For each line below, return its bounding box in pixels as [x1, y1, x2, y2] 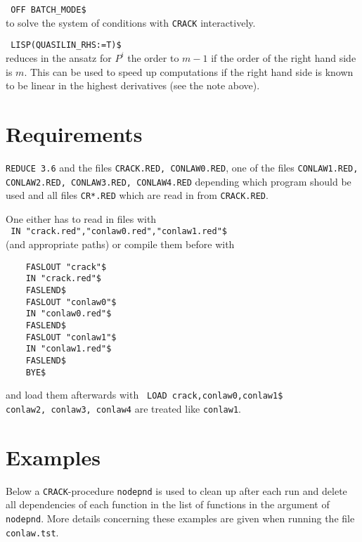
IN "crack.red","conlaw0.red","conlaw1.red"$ [11, 226, 227, 237]
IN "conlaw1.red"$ [25, 344, 112, 354]
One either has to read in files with [6, 211, 157, 226]
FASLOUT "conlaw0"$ [25, 297, 117, 307]
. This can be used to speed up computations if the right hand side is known [24, 64, 354, 79]
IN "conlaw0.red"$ [25, 309, 112, 319]
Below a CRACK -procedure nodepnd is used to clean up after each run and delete [6, 483, 347, 498]
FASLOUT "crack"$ [25, 262, 107, 272]
